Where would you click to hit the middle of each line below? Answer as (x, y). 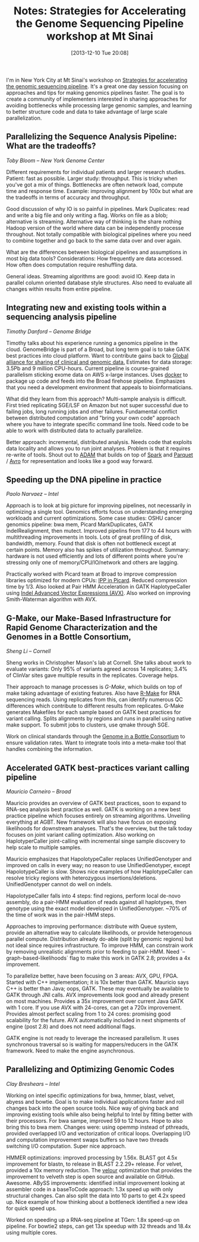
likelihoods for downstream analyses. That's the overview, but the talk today (99, 828)
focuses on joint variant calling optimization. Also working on (81, 835)
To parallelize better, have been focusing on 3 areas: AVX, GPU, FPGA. (92, 976)
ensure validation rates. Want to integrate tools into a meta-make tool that (96, 743)
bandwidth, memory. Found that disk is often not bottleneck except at (91, 544)
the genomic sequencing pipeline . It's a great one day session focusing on (97, 86)
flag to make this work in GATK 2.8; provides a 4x (130, 958)
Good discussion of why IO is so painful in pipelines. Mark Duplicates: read (98, 209)
